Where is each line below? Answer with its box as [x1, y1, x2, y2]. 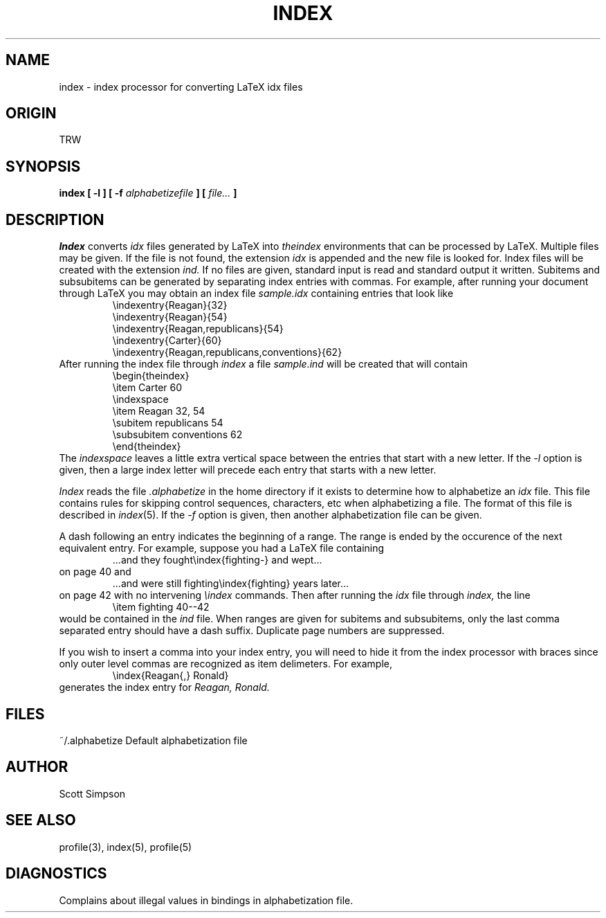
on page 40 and [59, 566, 131, 578]
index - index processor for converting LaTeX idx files [59, 80, 303, 93]
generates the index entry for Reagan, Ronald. [59, 681, 270, 694]
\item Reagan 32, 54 [112, 405, 205, 417]
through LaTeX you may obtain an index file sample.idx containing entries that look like [59, 287, 454, 300]
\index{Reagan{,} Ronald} [112, 669, 229, 682]
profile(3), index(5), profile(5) [59, 840, 192, 853]
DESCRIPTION [6, 210, 104, 228]
